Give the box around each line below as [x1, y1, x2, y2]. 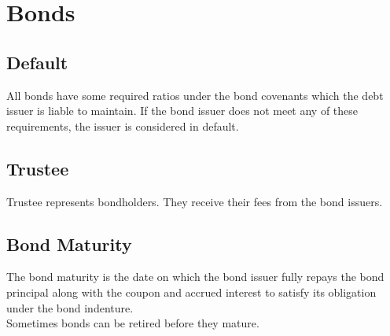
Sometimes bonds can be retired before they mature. [6, 315, 259, 331]
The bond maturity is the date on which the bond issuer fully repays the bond [6, 268, 384, 285]
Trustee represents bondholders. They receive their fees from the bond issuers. [6, 193, 383, 209]
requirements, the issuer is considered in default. [6, 117, 239, 134]
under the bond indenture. [6, 299, 134, 316]
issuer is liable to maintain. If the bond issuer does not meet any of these [6, 102, 359, 119]
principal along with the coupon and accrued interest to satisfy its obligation [6, 283, 377, 300]
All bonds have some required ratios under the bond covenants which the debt [6, 87, 384, 103]
